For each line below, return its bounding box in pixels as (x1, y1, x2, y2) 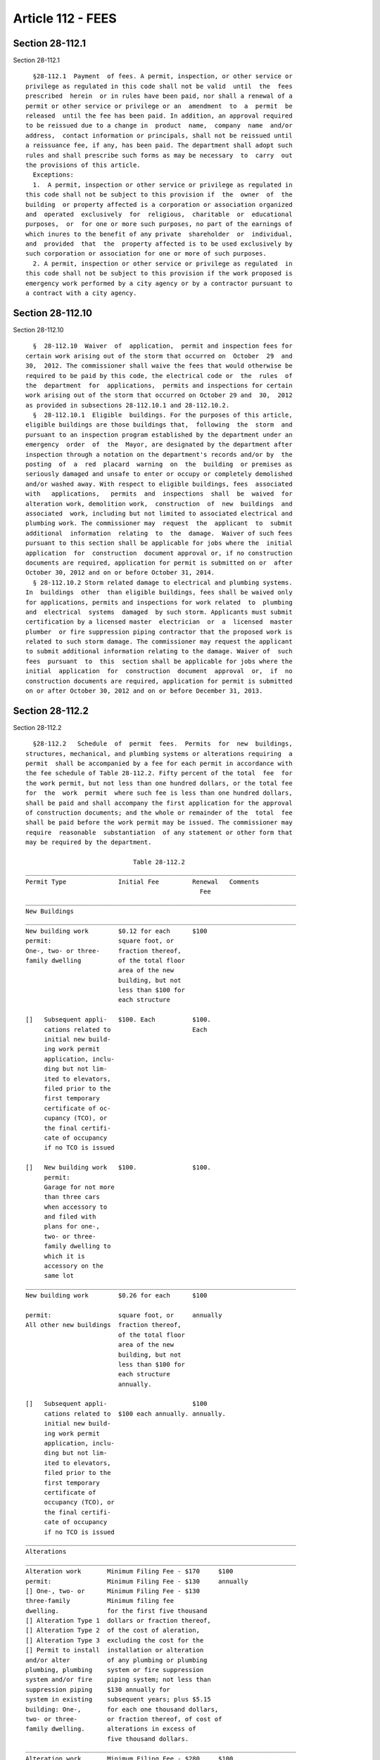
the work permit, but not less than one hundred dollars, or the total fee (25, 779, 293, 787)
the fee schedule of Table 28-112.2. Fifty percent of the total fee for (25, 769, 293, 777)
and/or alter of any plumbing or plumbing (25, 1656, 208, 1664)
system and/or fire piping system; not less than (25, 1676, 211, 1684)
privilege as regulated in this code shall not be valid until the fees (25, 82, 293, 90)
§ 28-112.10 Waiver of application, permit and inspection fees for (32, 342, 293, 350)
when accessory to (44, 1202, 108, 1211)
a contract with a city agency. (25, 289, 137, 297)
